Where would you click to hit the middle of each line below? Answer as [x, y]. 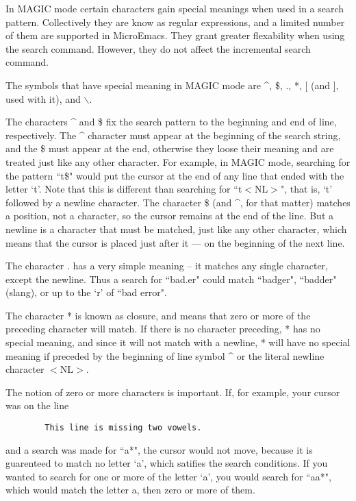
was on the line [37, 405]
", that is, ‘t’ [306, 189]
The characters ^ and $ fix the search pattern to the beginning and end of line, [171, 122]
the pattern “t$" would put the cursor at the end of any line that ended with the [175, 175]
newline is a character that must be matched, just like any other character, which [176, 229]
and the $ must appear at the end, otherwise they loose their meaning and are [170, 148]
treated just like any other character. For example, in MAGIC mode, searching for [178, 161]
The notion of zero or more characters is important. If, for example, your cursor [173, 392]
